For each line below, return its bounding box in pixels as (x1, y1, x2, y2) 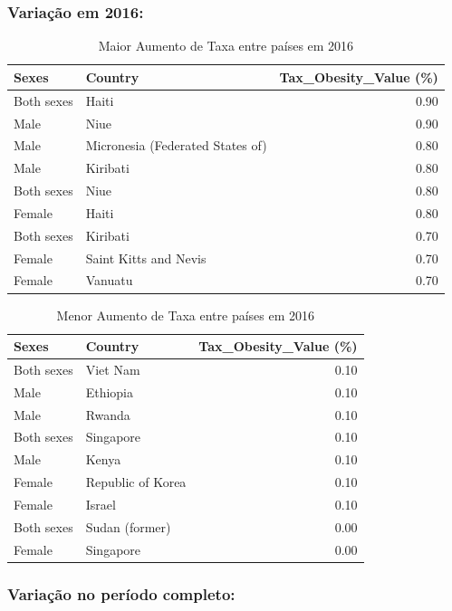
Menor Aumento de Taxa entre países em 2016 (56, 305, 315, 324)
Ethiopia (85, 382, 134, 401)
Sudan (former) (85, 517, 171, 536)
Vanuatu (85, 271, 133, 290)
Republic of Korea (85, 473, 187, 492)
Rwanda (85, 405, 130, 424)
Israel (85, 495, 116, 513)
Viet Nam (85, 359, 140, 378)
